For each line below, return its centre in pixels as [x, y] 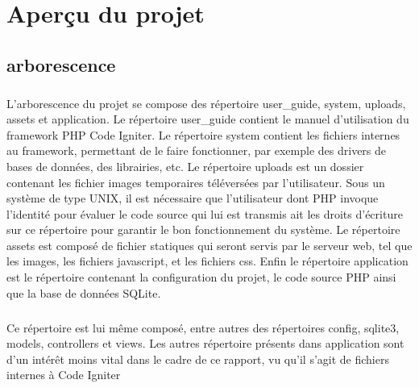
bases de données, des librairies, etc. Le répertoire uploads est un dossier [185, 166]
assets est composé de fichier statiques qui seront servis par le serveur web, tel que [209, 245]
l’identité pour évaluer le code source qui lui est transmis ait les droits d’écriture [205, 213]
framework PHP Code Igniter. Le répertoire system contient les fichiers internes [203, 134]
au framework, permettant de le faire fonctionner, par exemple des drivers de [197, 150]
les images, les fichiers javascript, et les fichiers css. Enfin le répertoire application [207, 261]
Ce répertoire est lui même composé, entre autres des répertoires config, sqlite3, [203, 327]
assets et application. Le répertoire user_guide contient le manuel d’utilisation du [208, 119]
